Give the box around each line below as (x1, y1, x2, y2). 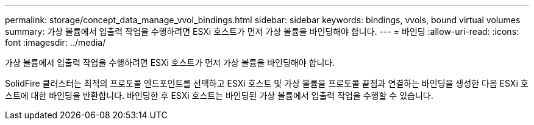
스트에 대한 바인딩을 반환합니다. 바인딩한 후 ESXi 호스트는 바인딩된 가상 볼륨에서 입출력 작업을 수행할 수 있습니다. (5, 90, 433, 101)
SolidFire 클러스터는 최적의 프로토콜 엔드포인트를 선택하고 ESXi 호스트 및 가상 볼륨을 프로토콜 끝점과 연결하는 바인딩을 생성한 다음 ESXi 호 (5, 78, 529, 88)
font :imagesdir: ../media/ (5, 37, 106, 48)
